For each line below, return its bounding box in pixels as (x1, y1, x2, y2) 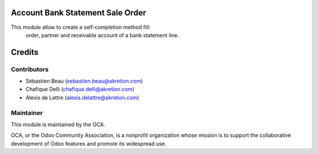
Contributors (11, 65, 49, 73)
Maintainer (11, 109, 43, 117)
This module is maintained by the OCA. (11, 121, 105, 128)
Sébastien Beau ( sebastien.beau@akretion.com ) (25, 77, 143, 85)
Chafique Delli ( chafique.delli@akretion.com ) (25, 86, 135, 93)
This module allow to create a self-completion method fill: (11, 24, 151, 31)
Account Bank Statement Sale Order (11, 8, 147, 18)
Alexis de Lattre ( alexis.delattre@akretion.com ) (25, 94, 140, 101)
